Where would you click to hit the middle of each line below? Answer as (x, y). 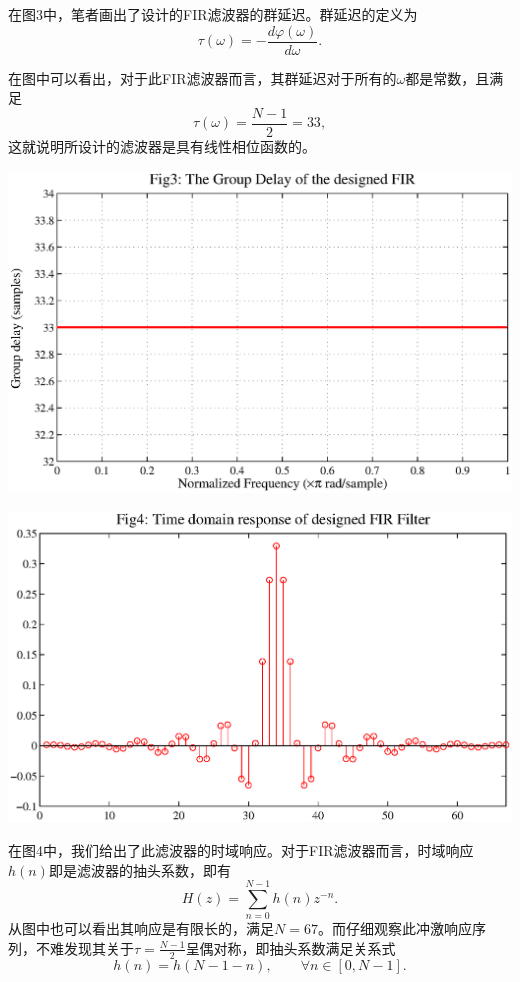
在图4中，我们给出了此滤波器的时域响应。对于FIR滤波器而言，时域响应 (241, 849)
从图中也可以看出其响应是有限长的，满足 (141, 928)
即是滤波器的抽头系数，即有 (139, 869)
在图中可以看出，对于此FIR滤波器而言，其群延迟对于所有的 (202, 77)
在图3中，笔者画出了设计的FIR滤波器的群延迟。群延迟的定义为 (213, 14)
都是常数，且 (447, 77)
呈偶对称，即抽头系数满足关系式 (290, 947)
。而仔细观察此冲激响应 (394, 928)
